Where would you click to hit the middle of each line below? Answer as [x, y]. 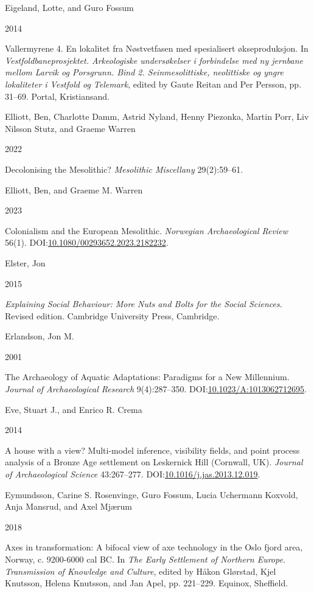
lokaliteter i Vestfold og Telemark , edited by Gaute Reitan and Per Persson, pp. [153, 84]
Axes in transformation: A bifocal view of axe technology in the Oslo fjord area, [154, 547]
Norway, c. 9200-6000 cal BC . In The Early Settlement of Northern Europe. [145, 559]
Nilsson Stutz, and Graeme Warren [70, 128]
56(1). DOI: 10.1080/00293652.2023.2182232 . [87, 242]
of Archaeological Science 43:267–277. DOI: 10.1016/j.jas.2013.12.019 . [133, 474]
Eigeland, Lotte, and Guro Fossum [69, 7]
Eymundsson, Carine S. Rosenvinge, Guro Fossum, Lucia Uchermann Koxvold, [152, 494]
